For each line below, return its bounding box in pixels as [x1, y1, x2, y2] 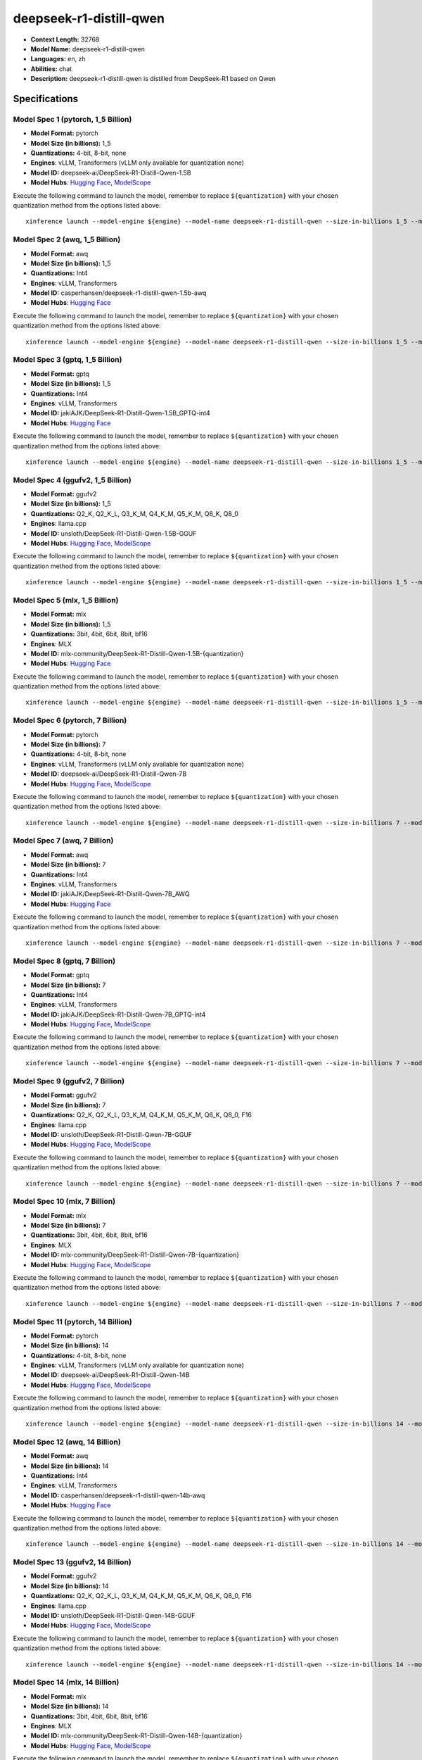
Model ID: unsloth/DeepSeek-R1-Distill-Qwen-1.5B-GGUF [30, 529, 197, 538]
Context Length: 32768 [30, 35, 100, 44]
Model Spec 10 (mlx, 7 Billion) [13, 1197, 116, 1207]
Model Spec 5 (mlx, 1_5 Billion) [13, 595, 119, 605]
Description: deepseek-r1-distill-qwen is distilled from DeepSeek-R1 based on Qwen [30, 75, 276, 83]
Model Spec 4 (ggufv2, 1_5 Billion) [13, 475, 132, 485]
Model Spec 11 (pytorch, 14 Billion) [13, 1316, 133, 1326]
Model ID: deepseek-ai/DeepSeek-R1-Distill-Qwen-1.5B [30, 168, 191, 177]
